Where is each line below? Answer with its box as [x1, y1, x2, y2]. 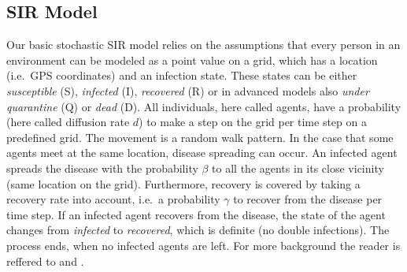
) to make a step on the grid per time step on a [139, 114, 367, 130]
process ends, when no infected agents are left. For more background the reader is [6, 237, 401, 253]
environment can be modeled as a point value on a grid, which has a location [6, 51, 378, 68]
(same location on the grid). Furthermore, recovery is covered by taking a [6, 175, 361, 192]
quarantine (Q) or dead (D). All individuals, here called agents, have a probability [6, 98, 401, 114]
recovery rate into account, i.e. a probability [6, 191, 220, 207]
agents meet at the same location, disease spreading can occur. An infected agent [6, 144, 398, 161]
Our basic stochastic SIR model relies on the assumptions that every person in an [6, 36, 401, 53]
